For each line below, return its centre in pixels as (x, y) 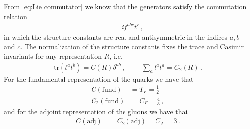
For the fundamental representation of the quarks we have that (99, 79)
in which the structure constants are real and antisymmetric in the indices (116, 37)
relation (16, 16)
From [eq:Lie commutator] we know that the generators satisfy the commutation (125, 6)
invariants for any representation (53, 56)
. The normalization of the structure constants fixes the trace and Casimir (132, 46)
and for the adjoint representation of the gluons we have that (96, 111)
